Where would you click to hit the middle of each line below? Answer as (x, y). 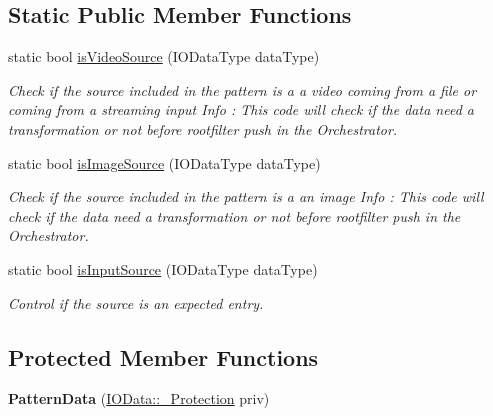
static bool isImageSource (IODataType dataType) (164, 162)
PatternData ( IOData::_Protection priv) (139, 398)
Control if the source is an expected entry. (136, 302)
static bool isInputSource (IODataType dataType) (163, 268)
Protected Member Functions (163, 356)
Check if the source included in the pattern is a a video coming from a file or (242, 89)
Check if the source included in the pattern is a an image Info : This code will (246, 196)
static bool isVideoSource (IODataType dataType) (164, 56)
